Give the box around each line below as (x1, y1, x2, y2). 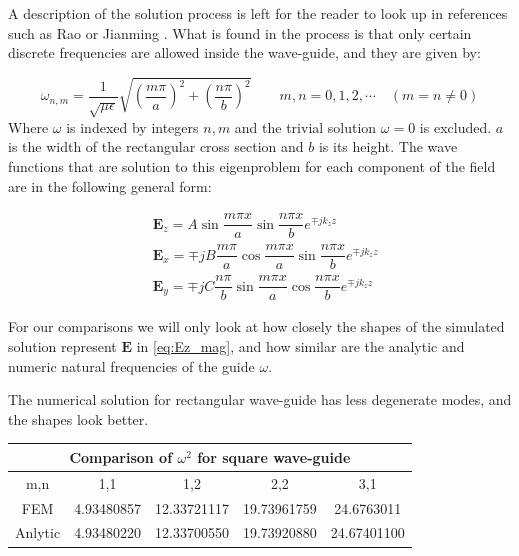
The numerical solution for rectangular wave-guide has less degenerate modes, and (8, 389, 512, 410)
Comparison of (69, 446, 173, 467)
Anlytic (15, 522, 61, 543)
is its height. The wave (318, 136, 458, 157)
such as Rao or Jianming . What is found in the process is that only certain (8, 22, 472, 43)
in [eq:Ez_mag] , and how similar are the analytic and (136, 336, 465, 357)
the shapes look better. (8, 408, 149, 429)
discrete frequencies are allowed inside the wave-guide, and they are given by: (8, 42, 481, 63)
